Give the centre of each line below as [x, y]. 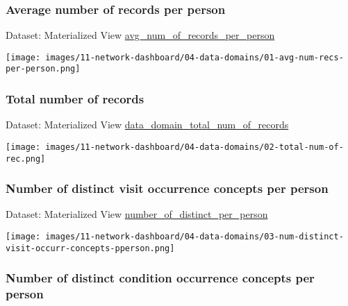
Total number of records [75, 99]
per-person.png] [43, 69]
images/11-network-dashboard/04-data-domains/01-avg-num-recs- [194, 57]
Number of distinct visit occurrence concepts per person [167, 188]
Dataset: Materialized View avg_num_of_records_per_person [140, 35]
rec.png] [26, 159]
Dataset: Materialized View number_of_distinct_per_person [137, 214]
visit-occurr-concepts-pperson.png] [90, 248]
